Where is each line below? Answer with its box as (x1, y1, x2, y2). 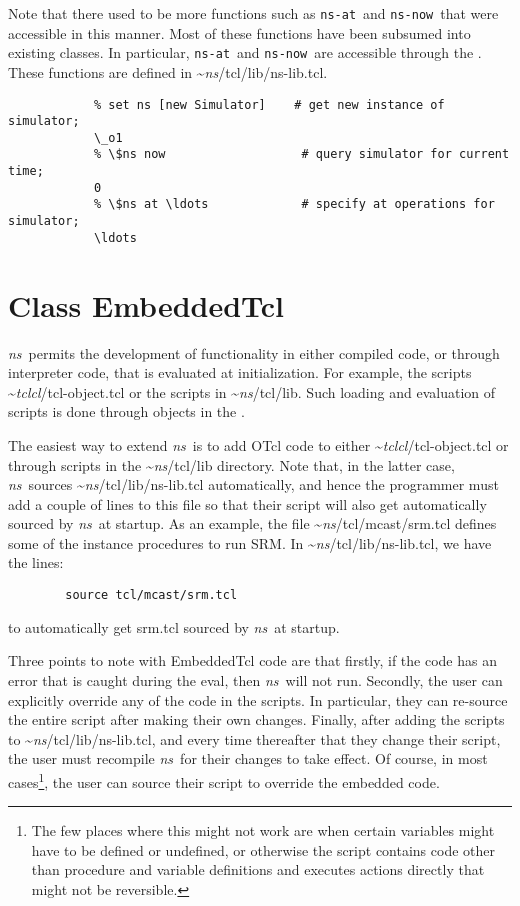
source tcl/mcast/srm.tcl (65, 588, 238, 603)
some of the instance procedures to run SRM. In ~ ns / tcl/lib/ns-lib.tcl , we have (8, 532, 492, 553)
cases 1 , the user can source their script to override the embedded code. (8, 768, 440, 792)
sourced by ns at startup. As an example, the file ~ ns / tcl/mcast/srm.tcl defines (8, 513, 497, 534)
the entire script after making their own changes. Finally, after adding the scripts (8, 709, 505, 730)
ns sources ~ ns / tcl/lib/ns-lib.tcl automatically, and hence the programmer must (8, 474, 499, 495)
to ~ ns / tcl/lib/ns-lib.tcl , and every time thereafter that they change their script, (8, 728, 501, 749)
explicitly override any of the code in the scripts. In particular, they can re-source (8, 689, 508, 710)
